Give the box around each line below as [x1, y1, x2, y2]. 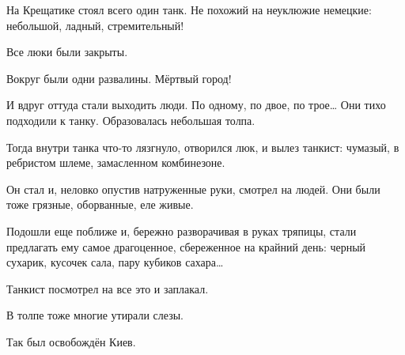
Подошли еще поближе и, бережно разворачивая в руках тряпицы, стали [6, 222, 357, 239]
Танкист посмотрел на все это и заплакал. [6, 280, 209, 296]
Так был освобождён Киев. [6, 333, 136, 349]
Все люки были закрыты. [6, 43, 128, 60]
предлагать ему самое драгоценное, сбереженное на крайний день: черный [6, 238, 366, 255]
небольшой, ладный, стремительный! [6, 17, 184, 33]
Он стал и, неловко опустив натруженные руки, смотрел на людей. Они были [6, 180, 380, 197]
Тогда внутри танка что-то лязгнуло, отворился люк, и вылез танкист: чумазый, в [6, 138, 399, 155]
